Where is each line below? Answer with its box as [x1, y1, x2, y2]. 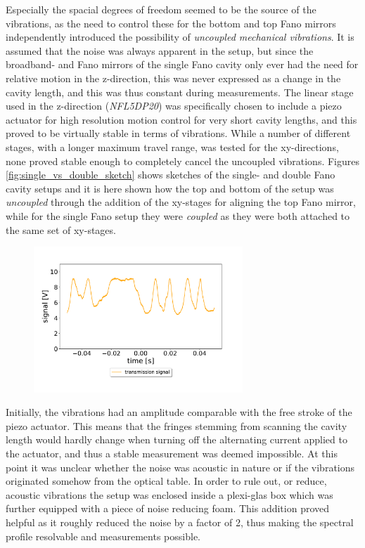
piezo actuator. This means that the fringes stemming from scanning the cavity [6, 418, 347, 433]
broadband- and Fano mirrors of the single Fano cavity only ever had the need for [6, 57, 359, 72]
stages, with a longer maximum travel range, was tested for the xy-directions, [6, 139, 339, 154]
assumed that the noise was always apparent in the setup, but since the [6, 43, 314, 58]
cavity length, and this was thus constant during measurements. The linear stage [6, 84, 354, 99]
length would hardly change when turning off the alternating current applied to [6, 432, 347, 447]
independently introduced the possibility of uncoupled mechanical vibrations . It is [6, 30, 354, 44]
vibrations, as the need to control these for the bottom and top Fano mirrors [6, 15, 336, 30]
